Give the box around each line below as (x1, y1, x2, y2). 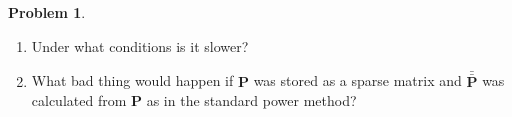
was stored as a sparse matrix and (253, 70, 462, 91)
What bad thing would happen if (31, 70, 234, 91)
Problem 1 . (8, 2, 86, 22)
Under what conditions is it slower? (31, 35, 249, 56)
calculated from (31, 90, 127, 111)
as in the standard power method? (146, 90, 357, 111)
